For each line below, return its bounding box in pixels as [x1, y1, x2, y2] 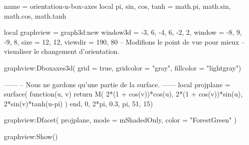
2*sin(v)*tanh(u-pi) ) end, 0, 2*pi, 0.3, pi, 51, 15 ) [4, 98, 153, 108]
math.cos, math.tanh [4, 10, 66, 21]
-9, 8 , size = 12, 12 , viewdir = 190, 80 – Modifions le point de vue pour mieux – [4, 36, 245, 47]
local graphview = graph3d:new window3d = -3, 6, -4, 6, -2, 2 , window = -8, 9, [4, 27, 242, 37]
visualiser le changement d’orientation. [4, 46, 120, 56]
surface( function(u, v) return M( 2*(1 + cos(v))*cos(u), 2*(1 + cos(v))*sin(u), [4, 89, 243, 99]
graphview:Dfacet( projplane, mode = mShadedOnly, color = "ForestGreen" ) [4, 115, 237, 125]
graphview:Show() [4, 131, 58, 141]
